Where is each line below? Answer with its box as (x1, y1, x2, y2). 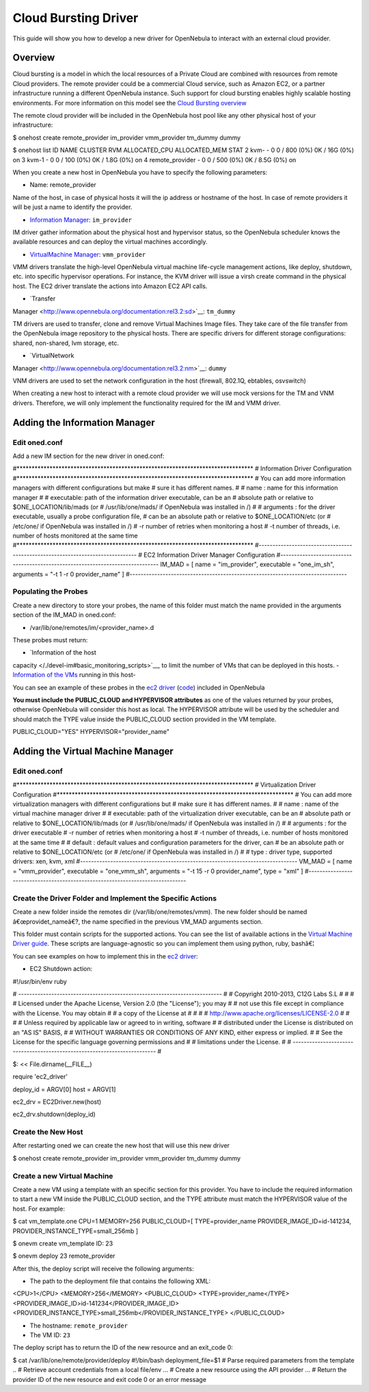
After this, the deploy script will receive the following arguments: (12, 1264, 194, 1273)
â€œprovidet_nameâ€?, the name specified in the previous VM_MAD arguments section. (12, 918, 263, 926)
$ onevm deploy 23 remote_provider (12, 1252, 115, 1260)
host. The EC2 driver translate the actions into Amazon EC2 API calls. (12, 281, 208, 290)
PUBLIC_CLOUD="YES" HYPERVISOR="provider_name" (12, 728, 170, 736)
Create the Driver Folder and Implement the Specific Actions (12, 894, 217, 903)
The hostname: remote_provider (29, 1321, 128, 1330)
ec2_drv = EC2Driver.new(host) (12, 1098, 102, 1106)
